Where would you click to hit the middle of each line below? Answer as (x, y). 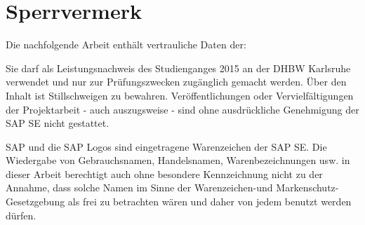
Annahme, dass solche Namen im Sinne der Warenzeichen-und (139, 187)
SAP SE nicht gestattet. (58, 123)
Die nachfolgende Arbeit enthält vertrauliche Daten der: (126, 45)
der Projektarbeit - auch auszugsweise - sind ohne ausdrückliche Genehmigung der (182, 109)
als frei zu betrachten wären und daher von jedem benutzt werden (210, 202)
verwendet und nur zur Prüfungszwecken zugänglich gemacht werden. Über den (176, 82)
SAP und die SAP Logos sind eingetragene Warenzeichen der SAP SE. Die (166, 146)
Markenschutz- (307, 187)
